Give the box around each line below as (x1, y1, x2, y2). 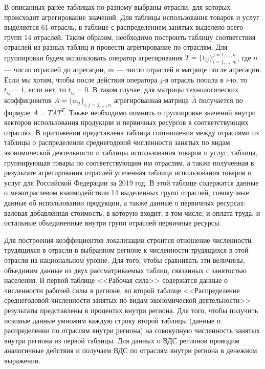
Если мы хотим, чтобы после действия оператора (4, 74, 158, 85)
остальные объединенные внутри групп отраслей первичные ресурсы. (4, 217, 222, 228)
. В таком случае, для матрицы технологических (88, 84, 238, 95)
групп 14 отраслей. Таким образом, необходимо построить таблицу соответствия (4, 31, 256, 42)
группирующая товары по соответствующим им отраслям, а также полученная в (4, 157, 254, 168)
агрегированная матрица (114, 94, 189, 105)
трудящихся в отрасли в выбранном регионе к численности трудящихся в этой (4, 244, 249, 255)
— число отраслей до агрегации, (4, 64, 106, 75)
